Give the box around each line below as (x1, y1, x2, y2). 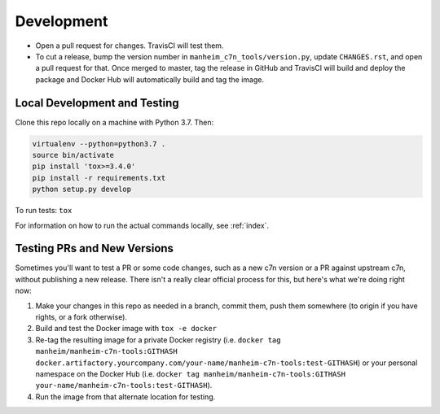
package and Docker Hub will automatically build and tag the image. (35, 74, 265, 85)
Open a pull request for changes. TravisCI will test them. (35, 41, 224, 50)
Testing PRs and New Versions (15, 242, 174, 255)
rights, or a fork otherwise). (35, 312, 128, 322)
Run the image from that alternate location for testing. (35, 391, 216, 402)
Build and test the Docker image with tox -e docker (35, 324, 218, 333)
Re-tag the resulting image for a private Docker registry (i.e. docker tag (35, 334, 281, 345)
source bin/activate (32, 150, 114, 159)
